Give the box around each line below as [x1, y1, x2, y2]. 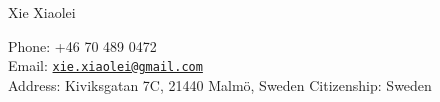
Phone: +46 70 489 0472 [8, 35, 157, 56]
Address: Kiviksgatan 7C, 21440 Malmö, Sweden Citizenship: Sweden [8, 74, 432, 95]
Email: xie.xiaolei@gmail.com [8, 55, 203, 76]
